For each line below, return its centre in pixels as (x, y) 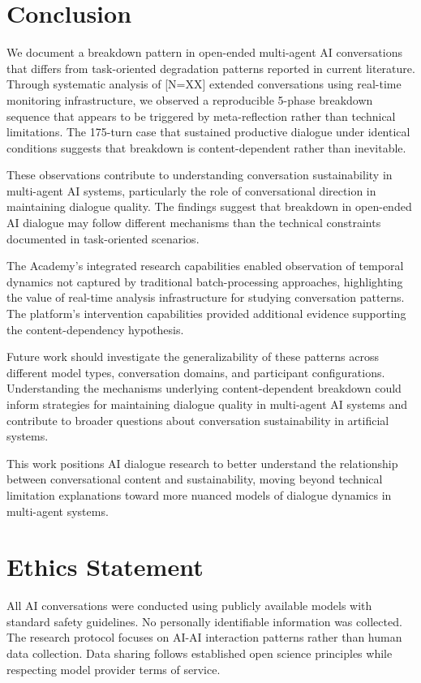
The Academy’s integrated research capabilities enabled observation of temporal (205, 266)
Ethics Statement (105, 567)
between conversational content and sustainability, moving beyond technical (195, 479)
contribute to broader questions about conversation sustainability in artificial (198, 420)
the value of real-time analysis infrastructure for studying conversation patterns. (206, 297)
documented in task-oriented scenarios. (103, 238)
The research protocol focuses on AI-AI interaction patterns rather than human (204, 637)
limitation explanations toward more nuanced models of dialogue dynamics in (199, 494)
